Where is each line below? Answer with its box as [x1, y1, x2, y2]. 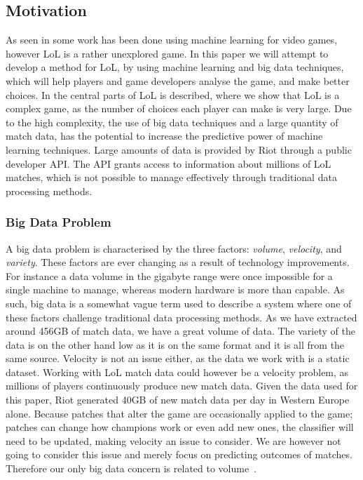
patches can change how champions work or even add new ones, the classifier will [6, 420, 354, 434]
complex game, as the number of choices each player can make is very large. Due [6, 101, 352, 116]
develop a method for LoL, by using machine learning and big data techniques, [6, 60, 344, 74]
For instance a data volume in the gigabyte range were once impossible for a [6, 268, 333, 283]
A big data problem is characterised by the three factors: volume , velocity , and [6, 241, 342, 255]
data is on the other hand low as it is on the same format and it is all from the [6, 337, 345, 352]
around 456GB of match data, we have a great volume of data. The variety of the [6, 324, 355, 338]
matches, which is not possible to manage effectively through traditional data [6, 170, 337, 185]
